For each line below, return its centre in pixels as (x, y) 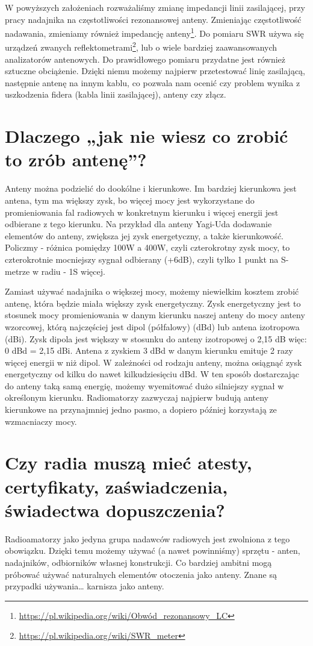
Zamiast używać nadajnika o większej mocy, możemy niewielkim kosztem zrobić (152, 291)
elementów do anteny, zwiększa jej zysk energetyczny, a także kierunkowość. (144, 235)
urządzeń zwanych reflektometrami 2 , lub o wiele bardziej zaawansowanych (141, 46)
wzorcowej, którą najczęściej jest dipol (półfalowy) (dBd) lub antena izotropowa (152, 326)
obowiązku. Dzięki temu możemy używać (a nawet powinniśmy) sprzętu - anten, (153, 550)
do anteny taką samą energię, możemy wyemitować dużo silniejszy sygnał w (144, 385)
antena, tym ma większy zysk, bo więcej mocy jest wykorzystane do (130, 200)
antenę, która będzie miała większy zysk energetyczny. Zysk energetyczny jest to (153, 303)
